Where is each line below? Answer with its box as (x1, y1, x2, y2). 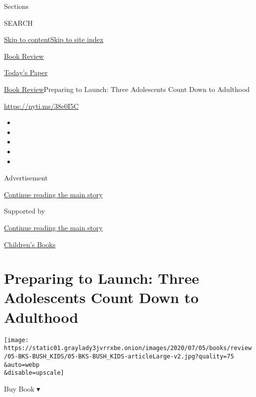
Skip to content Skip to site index (4, 34, 104, 44)
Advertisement (4, 173, 48, 183)
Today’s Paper (4, 67, 48, 78)
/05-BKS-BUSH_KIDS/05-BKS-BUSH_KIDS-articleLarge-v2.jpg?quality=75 (4, 353, 234, 360)
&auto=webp (4, 361, 40, 368)
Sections (4, 1, 29, 11)
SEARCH (4, 17, 33, 28)
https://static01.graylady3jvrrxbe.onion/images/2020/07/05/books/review (4, 345, 252, 352)
